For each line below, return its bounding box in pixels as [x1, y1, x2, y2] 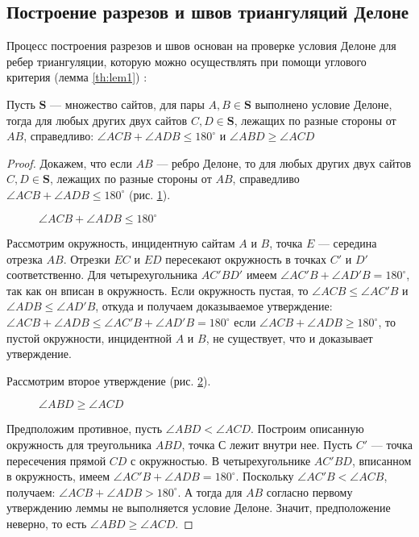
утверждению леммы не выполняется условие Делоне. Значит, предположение [6, 499, 391, 516]
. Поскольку [235, 468, 294, 485]
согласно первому [266, 483, 353, 500]
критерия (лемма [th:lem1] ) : [6, 69, 147, 85]
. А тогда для [177, 483, 243, 500]
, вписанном [351, 452, 412, 468]
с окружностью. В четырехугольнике [131, 452, 311, 468]
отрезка [6, 250, 43, 267]
